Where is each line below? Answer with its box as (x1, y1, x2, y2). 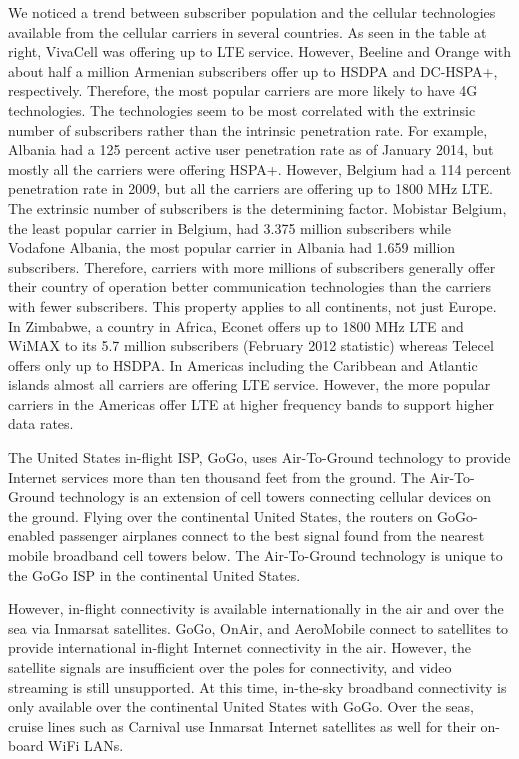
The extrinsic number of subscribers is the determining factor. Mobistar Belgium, (8, 197, 507, 218)
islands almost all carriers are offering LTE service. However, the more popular (8, 374, 491, 395)
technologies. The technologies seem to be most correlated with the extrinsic (8, 99, 476, 120)
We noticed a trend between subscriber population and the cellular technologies (8, 2, 496, 22)
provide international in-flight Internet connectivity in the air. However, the (8, 637, 472, 658)
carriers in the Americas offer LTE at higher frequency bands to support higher (8, 393, 495, 414)
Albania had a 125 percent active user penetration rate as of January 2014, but (8, 139, 494, 160)
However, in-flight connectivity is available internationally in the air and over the (8, 598, 504, 619)
